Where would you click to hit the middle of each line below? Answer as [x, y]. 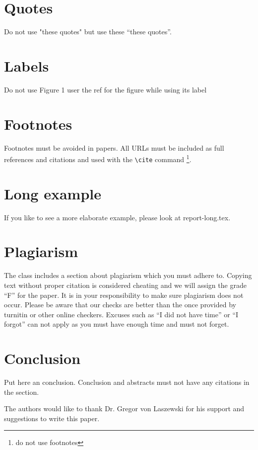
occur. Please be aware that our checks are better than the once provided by [120, 305]
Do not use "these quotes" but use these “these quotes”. [88, 32]
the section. [22, 392]
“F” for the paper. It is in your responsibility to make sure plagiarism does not [124, 295]
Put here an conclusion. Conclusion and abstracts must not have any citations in [127, 382]
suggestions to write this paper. [52, 418]
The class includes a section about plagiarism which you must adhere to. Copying [128, 275]
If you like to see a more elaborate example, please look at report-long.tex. [117, 217]
